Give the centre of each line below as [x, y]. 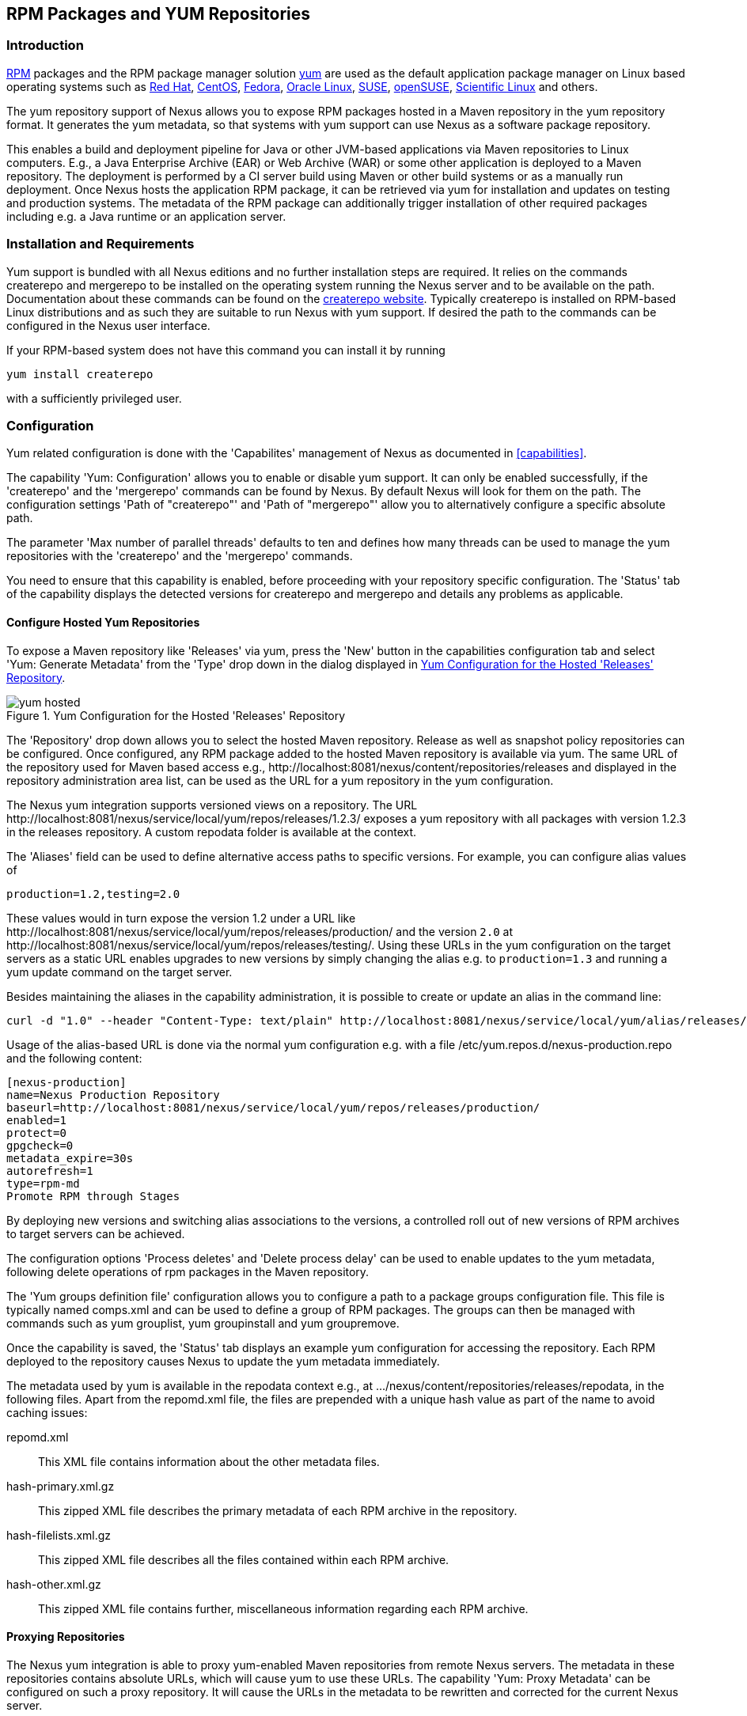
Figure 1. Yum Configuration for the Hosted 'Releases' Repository [176, 715]
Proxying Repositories [66, 1637]
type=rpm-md [43, 1183]
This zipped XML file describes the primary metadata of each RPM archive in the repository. [278, 1510]
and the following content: [74, 1058]
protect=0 [36, 1133]
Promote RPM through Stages [93, 1196]
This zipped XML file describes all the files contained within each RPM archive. [244, 1559]
